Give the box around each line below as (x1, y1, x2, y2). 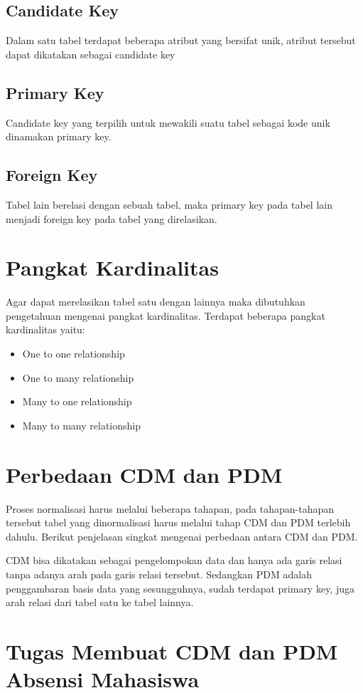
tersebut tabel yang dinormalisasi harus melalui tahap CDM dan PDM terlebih (6, 515, 351, 530)
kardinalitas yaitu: (6, 322, 85, 337)
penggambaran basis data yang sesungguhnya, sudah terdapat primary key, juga (6, 580, 354, 595)
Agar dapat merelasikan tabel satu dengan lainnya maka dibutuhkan (6, 294, 305, 309)
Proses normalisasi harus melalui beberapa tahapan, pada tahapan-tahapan (6, 501, 335, 516)
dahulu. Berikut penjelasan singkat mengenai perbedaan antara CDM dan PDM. (6, 528, 358, 543)
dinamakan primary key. (6, 129, 112, 144)
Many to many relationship (22, 417, 141, 432)
